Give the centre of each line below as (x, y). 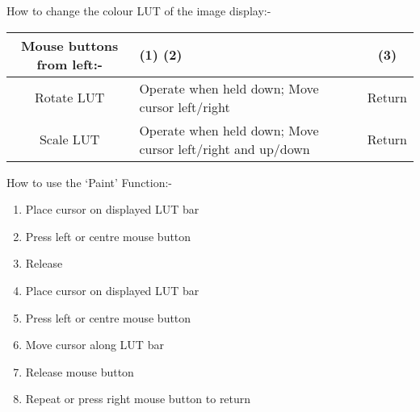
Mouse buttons (70, 45)
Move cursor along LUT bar (94, 345)
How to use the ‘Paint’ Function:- (90, 182)
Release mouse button (80, 371)
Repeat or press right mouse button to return (138, 399)
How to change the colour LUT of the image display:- (139, 10)
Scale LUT (69, 139)
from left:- (69, 64)
